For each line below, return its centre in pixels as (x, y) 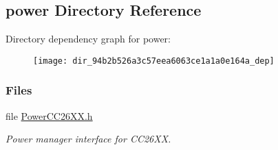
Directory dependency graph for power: (88, 39)
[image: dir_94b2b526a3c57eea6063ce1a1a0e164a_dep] (154, 61)
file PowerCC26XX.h (49, 115)
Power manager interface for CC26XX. (88, 139)
